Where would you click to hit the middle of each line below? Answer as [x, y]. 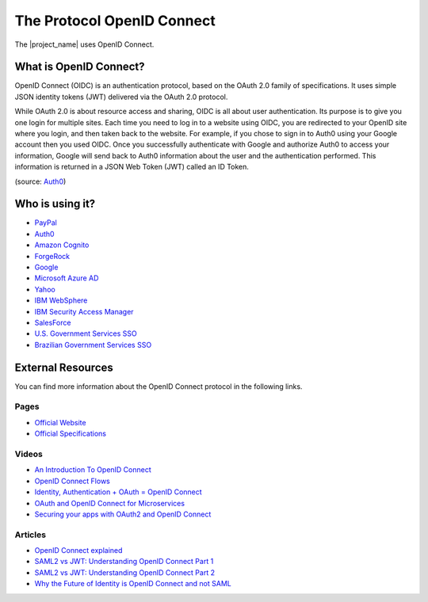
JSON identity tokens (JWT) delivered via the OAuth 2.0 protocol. [121, 97]
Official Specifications [71, 434]
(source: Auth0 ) [40, 181]
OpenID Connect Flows [72, 481]
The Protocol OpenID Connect [115, 21]
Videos [29, 454]
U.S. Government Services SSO [86, 333]
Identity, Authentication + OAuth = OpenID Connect [118, 492]
